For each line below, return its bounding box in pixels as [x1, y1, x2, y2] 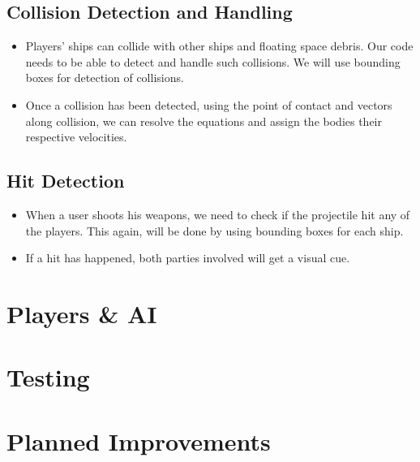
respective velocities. [25, 128, 127, 145]
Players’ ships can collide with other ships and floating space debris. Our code [25, 37, 414, 54]
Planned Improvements [6, 424, 271, 457]
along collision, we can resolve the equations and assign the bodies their [25, 112, 382, 129]
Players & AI [6, 296, 157, 330]
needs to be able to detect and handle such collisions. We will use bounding [25, 53, 401, 70]
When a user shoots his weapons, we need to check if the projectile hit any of [25, 205, 410, 222]
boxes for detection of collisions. [25, 69, 184, 86]
